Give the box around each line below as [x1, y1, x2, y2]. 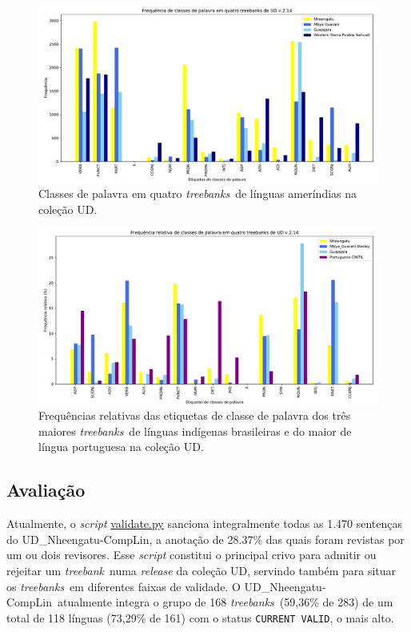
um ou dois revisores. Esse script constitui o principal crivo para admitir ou [6, 546, 377, 563]
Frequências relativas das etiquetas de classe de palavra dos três [38, 407, 351, 424]
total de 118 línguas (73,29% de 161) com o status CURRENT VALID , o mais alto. [6, 609, 394, 626]
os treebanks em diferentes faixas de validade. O [6, 578, 241, 594]
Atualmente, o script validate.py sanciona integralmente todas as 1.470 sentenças [6, 515, 403, 532]
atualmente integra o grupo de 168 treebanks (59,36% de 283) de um [57, 594, 393, 610]
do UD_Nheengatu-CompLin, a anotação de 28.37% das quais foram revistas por [6, 530, 405, 547]
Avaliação [6, 477, 86, 502]
